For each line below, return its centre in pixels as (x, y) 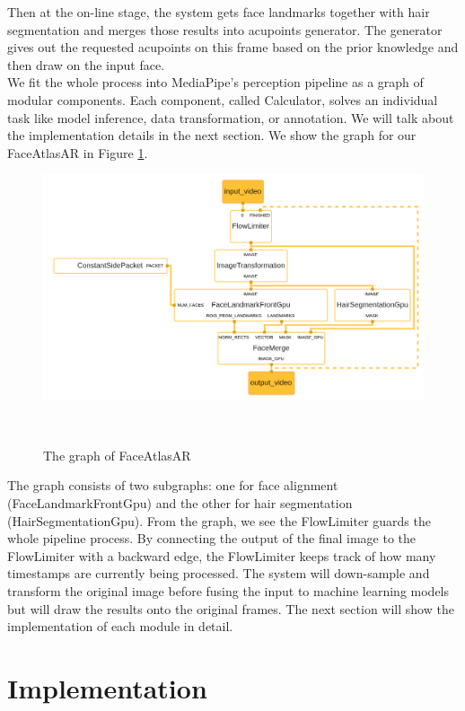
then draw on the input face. (86, 64)
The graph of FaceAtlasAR (117, 455)
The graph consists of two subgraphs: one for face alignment (173, 485)
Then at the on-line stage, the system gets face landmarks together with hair (219, 12)
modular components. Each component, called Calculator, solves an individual (223, 99)
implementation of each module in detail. (120, 626)
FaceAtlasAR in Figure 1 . (78, 152)
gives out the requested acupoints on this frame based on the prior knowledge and (233, 47)
